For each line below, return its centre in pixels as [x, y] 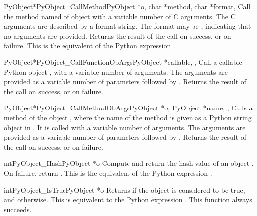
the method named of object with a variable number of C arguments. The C [120, 16]
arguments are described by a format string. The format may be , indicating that [128, 26]
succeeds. [18, 209]
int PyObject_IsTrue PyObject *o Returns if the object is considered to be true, [125, 189]
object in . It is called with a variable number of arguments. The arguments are [125, 127]
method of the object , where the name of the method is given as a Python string [128, 117]
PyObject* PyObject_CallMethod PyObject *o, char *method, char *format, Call [127, 6]
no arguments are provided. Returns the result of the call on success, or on [118, 35]
